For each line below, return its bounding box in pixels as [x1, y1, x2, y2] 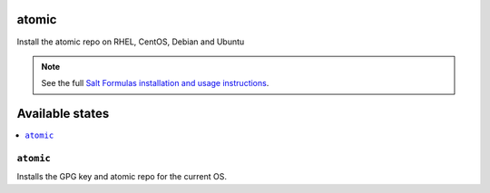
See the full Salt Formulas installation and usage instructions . [41, 78, 269, 89]
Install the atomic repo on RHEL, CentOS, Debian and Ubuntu [16, 36, 245, 47]
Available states [16, 106, 110, 121]
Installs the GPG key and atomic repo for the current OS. [16, 171, 227, 182]
